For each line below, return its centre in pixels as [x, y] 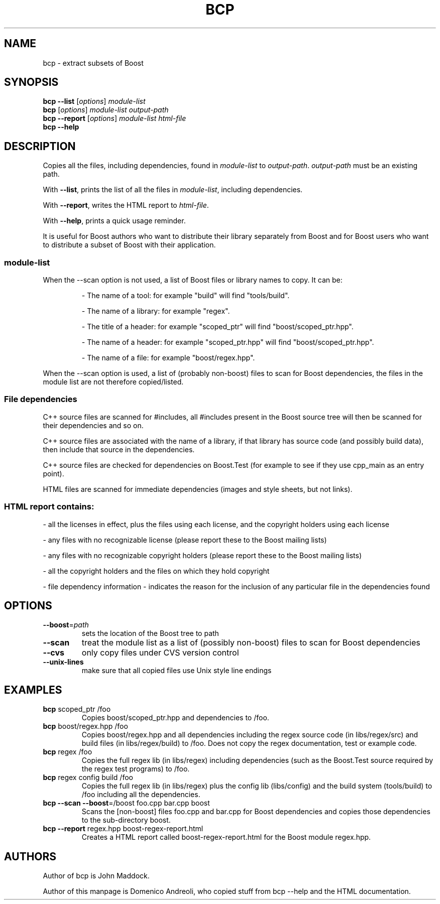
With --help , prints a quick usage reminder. [114, 221]
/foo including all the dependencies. [141, 795]
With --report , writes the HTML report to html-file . [126, 205]
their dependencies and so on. [93, 425]
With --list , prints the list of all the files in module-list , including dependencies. [173, 190]
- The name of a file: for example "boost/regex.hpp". [168, 358]
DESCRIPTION [40, 146]
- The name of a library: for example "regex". [156, 311]
